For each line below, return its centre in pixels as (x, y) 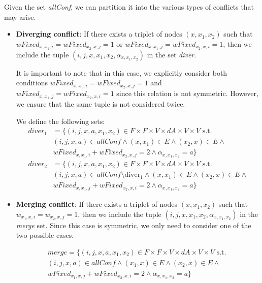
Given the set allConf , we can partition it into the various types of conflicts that (129, 7)
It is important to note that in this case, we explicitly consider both (122, 72)
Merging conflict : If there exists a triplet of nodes (97, 204)
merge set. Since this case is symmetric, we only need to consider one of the (134, 225)
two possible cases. (45, 235)
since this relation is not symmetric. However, (187, 93)
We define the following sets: (60, 121)
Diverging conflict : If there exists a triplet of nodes (99, 34)
